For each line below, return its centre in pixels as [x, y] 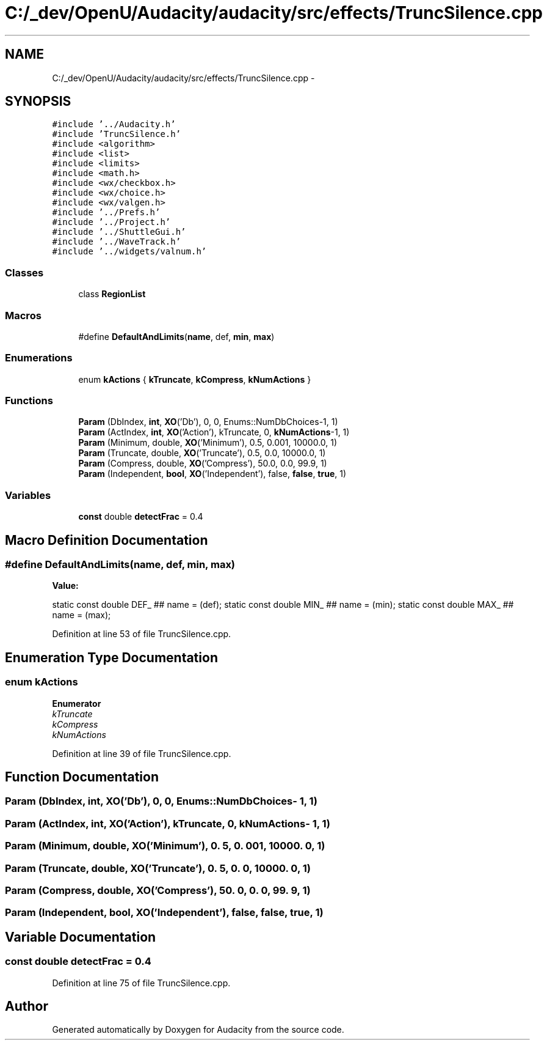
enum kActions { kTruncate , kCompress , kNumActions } [195, 379]
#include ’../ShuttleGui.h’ [119, 232]
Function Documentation [82, 777]
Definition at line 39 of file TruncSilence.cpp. [142, 753]
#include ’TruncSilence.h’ [117, 134]
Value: [65, 586]
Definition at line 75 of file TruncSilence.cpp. [141, 983]
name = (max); [82, 615]
